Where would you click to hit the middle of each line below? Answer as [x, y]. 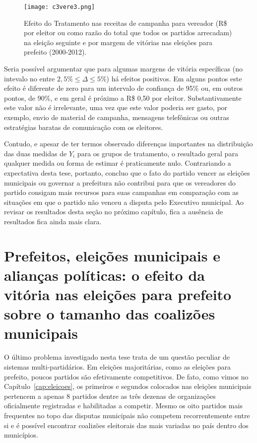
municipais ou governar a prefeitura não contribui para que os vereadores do [120, 182]
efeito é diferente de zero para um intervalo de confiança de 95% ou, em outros [124, 88]
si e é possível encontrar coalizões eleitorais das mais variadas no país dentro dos [126, 425]
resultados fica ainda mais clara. [53, 221]
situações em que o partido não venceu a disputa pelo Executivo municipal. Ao [124, 202]
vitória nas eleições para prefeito [118, 294]
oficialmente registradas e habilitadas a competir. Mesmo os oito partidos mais [123, 406]
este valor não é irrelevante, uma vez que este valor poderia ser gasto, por [116, 107]
